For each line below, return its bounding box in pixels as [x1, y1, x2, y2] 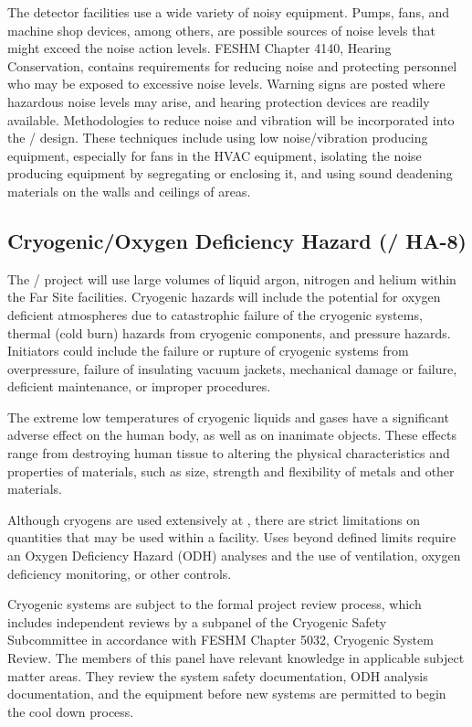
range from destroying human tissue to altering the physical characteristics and [7, 444, 450, 463]
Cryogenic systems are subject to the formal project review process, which [7, 594, 422, 614]
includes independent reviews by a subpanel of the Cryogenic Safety [7, 612, 387, 631]
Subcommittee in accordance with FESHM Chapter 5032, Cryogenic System [7, 630, 434, 649]
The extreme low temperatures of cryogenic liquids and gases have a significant [7, 407, 449, 426]
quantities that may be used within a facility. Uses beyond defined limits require [7, 528, 456, 547]
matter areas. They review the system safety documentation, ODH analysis [7, 666, 428, 685]
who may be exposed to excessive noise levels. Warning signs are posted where [7, 74, 446, 93]
